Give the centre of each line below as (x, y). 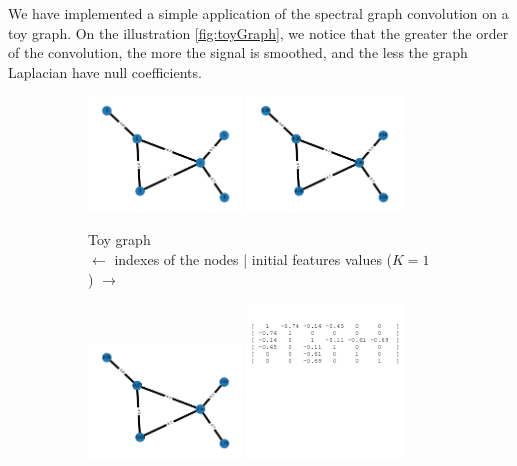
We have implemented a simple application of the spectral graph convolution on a (258, 13)
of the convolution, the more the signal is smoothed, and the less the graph (238, 52)
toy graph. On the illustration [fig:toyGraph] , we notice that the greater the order (258, 32)
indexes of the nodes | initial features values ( (253, 259)
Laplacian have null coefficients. (105, 71)
